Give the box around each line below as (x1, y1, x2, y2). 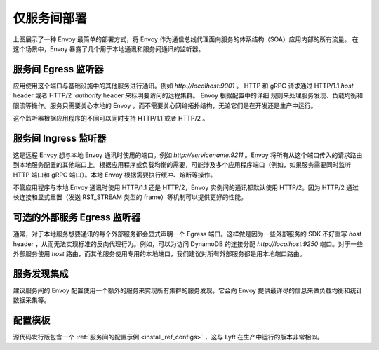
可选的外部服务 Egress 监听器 (13, 211, 141, 224)
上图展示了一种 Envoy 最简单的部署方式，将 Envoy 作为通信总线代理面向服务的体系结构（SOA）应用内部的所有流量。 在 (13, 35, 359, 43)
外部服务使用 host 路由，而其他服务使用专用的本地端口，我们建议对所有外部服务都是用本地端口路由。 (13, 250, 306, 258)
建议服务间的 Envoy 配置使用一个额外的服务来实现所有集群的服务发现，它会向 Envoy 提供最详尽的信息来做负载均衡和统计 (13, 286, 363, 295)
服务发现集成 (13, 267, 69, 280)
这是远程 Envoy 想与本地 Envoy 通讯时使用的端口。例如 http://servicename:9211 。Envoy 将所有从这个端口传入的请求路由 (13, 151, 363, 159)
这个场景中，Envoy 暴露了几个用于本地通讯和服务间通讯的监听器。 (13, 44, 205, 53)
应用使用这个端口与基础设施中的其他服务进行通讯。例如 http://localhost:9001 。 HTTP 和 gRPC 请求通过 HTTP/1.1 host (13, 81, 354, 90)
